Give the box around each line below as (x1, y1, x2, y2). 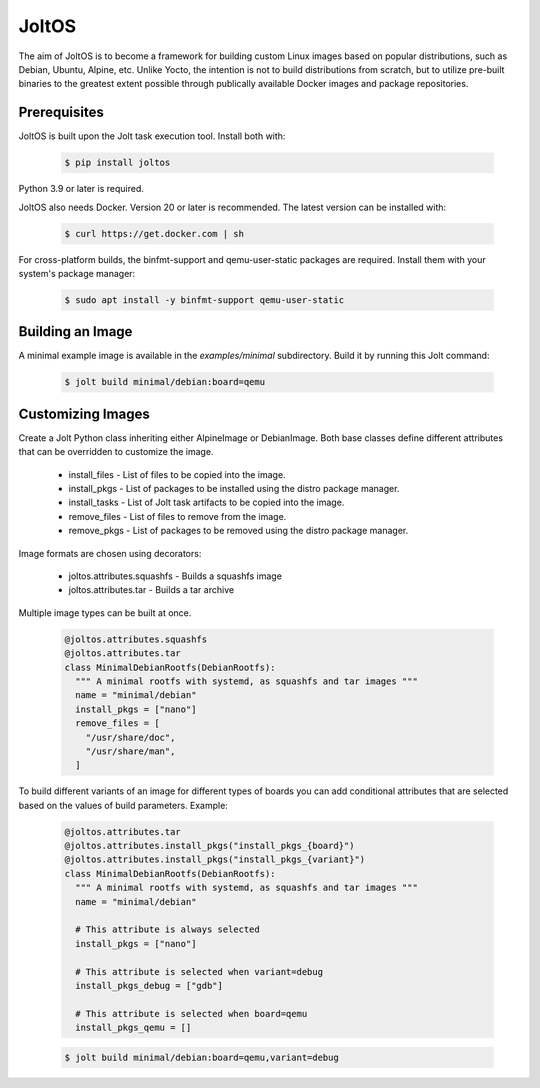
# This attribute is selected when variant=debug (75, 966, 324, 977)
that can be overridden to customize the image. (18, 446, 214, 458)
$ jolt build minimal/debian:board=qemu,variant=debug (64, 1051, 339, 1063)
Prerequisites (18, 104, 104, 121)
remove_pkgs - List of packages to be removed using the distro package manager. (68, 525, 409, 537)
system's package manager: (18, 267, 136, 279)
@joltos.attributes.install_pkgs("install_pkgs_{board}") (64, 840, 355, 852)
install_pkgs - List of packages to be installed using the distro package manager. (68, 483, 400, 495)
